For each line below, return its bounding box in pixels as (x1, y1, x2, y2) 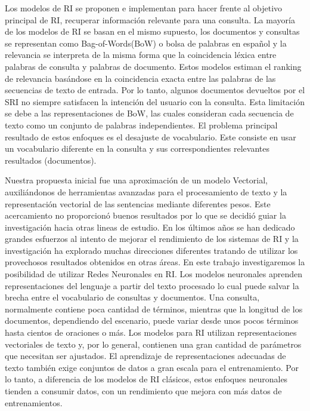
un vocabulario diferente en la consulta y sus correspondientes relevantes (5, 142, 269, 155)
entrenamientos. (5, 396, 63, 409)
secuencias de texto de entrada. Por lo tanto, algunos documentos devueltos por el (5, 84, 305, 96)
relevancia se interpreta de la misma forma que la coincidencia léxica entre (5, 48, 277, 61)
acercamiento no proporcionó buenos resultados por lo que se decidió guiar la (5, 209, 286, 222)
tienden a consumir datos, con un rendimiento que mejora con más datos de (5, 385, 282, 397)
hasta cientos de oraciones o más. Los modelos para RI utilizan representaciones (5, 326, 297, 339)
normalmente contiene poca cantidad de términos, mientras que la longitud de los (5, 302, 303, 315)
